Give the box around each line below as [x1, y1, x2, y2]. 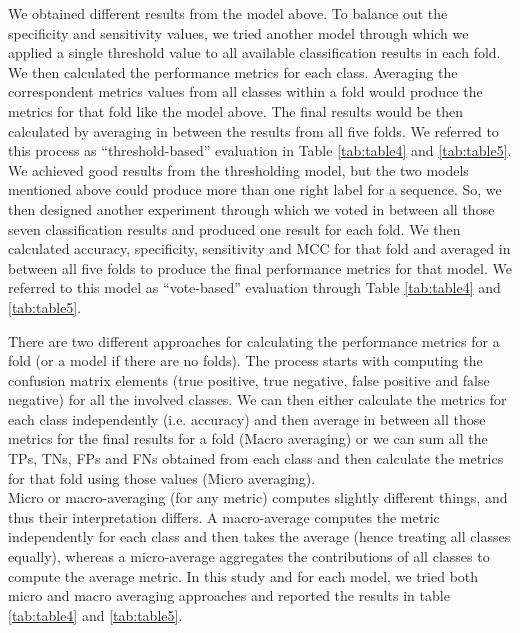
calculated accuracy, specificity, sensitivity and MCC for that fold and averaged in [8, 238, 511, 259]
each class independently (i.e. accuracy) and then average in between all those [8, 408, 486, 429]
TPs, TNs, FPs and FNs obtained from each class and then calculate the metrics [8, 448, 504, 469]
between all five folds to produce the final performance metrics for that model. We [8, 257, 512, 278]
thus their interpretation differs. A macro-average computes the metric [8, 506, 440, 527]
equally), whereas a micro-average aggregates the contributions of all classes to [8, 546, 490, 567]
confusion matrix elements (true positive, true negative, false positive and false [8, 369, 490, 390]
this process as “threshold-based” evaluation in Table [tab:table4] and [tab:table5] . [8, 140, 512, 161]
